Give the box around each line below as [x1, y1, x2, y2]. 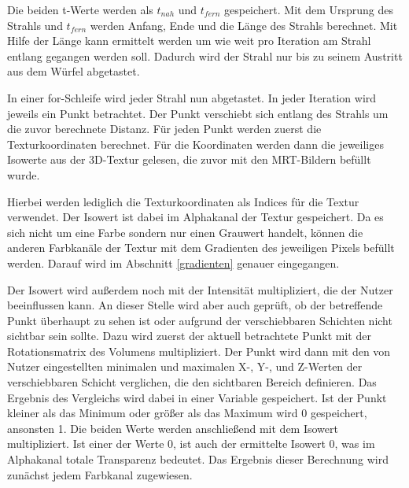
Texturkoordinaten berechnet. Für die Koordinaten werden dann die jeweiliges [7, 135, 384, 152]
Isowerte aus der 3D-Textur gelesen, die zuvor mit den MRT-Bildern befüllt [7, 151, 371, 168]
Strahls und [7, 17, 63, 33]
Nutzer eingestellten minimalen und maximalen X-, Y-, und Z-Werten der [7, 358, 363, 375]
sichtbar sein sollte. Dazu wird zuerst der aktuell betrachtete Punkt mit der [7, 327, 371, 344]
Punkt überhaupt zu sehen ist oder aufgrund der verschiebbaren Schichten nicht [7, 312, 392, 328]
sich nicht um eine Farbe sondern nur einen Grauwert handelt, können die [7, 224, 363, 240]
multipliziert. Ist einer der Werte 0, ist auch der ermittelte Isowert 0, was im [7, 435, 375, 452]
